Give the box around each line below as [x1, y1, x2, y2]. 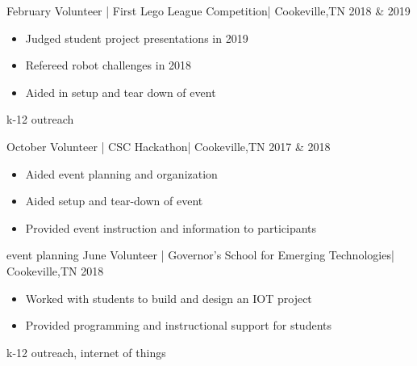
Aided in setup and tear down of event [25, 83, 216, 100]
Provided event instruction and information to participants [25, 219, 317, 236]
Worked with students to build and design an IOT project [25, 289, 312, 306]
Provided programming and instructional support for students [25, 317, 332, 334]
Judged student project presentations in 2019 [25, 29, 248, 46]
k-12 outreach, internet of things [6, 343, 166, 360]
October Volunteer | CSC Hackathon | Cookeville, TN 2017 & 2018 [6, 137, 331, 154]
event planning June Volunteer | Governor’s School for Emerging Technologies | [6, 246, 394, 263]
